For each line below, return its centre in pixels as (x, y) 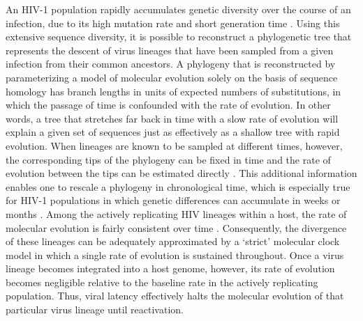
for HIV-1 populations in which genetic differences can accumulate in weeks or (173, 200)
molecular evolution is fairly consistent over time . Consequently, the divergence (176, 227)
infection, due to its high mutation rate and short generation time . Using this (173, 23)
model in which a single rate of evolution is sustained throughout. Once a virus (175, 255)
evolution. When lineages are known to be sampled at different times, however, (174, 145)
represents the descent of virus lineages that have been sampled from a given (170, 50)
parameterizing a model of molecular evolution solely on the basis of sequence (172, 77)
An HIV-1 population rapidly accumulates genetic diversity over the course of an (178, 9)
